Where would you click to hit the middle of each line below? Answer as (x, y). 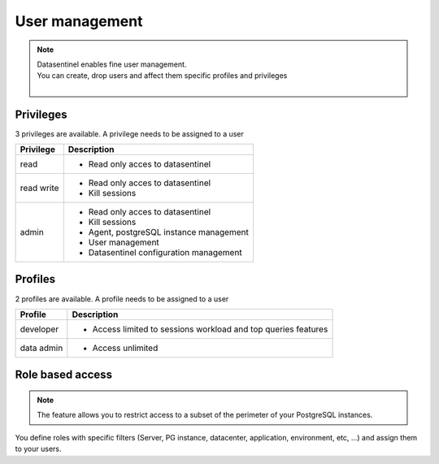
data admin (41, 348)
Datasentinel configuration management (165, 253)
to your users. (38, 449)
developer (39, 329)
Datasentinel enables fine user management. (112, 64)
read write (39, 189)
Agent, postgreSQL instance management (169, 232)
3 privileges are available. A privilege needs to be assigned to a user (129, 133)
